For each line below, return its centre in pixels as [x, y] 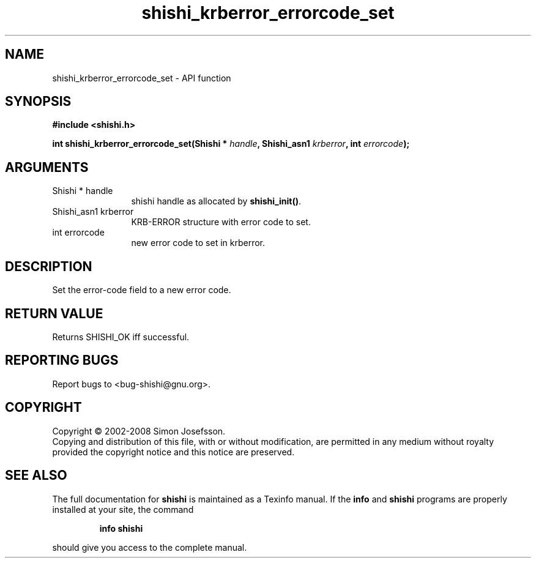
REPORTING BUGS [62, 360]
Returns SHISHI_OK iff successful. [121, 337]
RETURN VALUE [54, 313]
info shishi [121, 528]
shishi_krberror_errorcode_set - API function [142, 78]
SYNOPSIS [38, 102]
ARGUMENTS [47, 167]
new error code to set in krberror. [198, 243]
